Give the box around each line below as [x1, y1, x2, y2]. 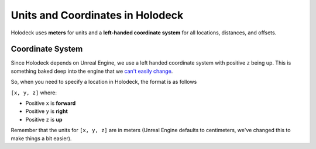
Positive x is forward [25, 100, 76, 107]
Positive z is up [25, 116, 63, 123]
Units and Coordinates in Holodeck [11, 9, 184, 22]
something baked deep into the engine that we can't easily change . [11, 68, 173, 74]
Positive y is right [25, 108, 68, 115]
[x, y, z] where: [11, 89, 57, 96]
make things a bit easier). [11, 134, 72, 142]
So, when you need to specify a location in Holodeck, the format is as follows [11, 79, 197, 86]
